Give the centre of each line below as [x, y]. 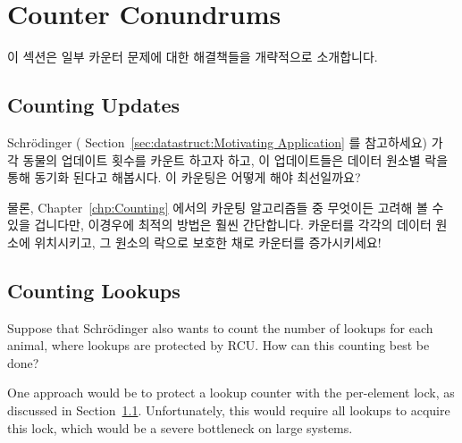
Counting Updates [94, 105]
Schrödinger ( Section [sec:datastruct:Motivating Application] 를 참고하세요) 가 [225, 142]
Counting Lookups [94, 290]
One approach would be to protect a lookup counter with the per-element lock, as [231, 393]
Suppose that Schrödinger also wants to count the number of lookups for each [220, 327]
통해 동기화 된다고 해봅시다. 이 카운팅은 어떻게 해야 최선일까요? [184, 177]
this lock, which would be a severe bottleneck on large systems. [180, 427]
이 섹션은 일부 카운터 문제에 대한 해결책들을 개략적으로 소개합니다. [193, 57]
